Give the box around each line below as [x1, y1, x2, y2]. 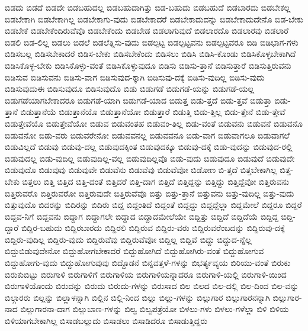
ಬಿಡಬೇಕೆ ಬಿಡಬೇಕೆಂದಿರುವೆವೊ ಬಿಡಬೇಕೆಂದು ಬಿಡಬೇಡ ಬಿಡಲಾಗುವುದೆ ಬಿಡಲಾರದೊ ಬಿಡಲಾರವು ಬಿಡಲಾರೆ [5, 24, 289, 37]
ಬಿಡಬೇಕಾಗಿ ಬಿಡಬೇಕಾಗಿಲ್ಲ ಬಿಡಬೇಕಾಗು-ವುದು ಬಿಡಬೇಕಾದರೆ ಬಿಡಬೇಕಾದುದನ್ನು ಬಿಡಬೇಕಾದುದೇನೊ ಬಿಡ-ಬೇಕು [5, 12, 303, 25]
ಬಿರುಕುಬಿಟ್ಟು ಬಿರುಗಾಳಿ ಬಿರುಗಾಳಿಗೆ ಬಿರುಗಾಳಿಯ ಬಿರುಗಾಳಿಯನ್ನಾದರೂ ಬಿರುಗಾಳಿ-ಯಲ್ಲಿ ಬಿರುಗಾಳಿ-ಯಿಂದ [5, 268, 287, 280]
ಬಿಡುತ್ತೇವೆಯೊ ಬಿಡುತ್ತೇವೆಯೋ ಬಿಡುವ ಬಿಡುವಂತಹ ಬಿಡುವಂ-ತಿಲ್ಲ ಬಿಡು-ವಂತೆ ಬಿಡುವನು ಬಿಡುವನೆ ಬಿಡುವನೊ [5, 117, 303, 129]
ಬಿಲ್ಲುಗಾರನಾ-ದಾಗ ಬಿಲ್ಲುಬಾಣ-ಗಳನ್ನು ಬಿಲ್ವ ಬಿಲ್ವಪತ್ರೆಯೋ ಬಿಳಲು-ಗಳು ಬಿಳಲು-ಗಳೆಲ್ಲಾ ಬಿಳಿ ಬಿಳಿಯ [20, 303, 289, 315]
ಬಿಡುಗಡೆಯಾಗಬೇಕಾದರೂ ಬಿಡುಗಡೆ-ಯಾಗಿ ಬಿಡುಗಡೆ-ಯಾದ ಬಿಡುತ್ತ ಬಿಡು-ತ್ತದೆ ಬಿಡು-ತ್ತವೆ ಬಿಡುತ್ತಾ [5, 94, 272, 106]
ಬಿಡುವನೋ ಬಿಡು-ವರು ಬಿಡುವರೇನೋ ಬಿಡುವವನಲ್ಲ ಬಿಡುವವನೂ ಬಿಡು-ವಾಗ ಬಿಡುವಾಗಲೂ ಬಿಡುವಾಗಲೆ [5, 128, 290, 141]
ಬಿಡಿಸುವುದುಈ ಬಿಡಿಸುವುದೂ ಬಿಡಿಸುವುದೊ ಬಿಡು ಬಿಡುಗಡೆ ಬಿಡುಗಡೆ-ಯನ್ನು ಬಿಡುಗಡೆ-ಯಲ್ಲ [5, 82, 255, 95]
